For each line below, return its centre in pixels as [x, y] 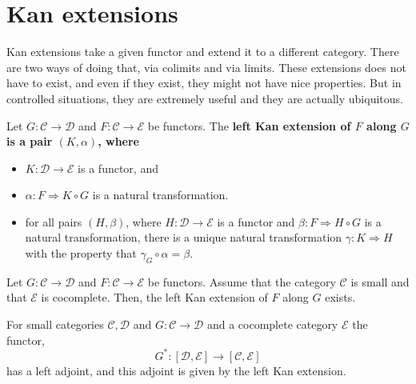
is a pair [30, 141]
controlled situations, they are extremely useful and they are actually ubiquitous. [205, 98]
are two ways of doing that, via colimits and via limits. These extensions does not [206, 67]
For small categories [55, 324]
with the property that [81, 253]
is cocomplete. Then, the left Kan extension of [154, 297]
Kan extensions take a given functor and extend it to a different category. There [203, 52]
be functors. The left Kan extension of [249, 125]
